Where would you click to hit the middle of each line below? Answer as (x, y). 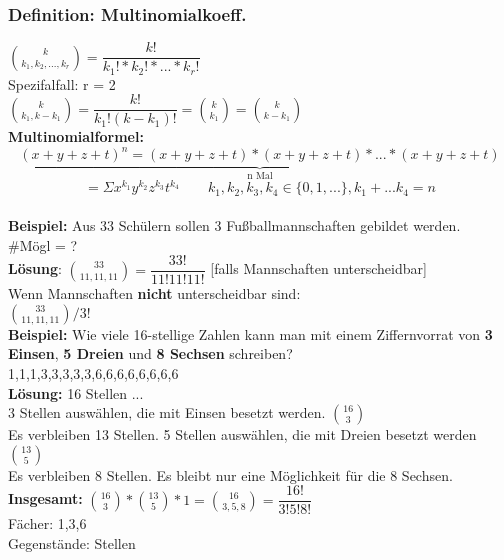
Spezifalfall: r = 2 (62, 83)
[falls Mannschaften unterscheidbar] (318, 268)
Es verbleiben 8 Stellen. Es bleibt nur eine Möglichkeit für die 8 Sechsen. (230, 474)
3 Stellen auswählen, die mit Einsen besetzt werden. (167, 412)
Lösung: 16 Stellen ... (76, 392)
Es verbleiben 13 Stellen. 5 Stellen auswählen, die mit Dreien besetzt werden (242, 434)
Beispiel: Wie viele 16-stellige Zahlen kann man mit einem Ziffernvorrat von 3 (250, 333)
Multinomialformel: (76, 136)
